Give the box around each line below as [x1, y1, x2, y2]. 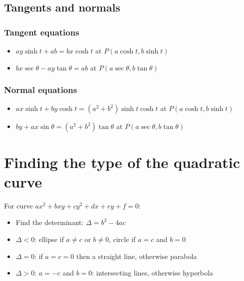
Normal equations [4, 83, 77, 96]
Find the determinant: [15, 217, 84, 227]
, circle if [109, 233, 136, 244]
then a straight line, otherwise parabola [76, 250, 197, 261]
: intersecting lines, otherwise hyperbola [92, 267, 213, 278]
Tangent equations [4, 25, 79, 38]
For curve [4, 200, 33, 210]
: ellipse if [34, 233, 64, 244]
